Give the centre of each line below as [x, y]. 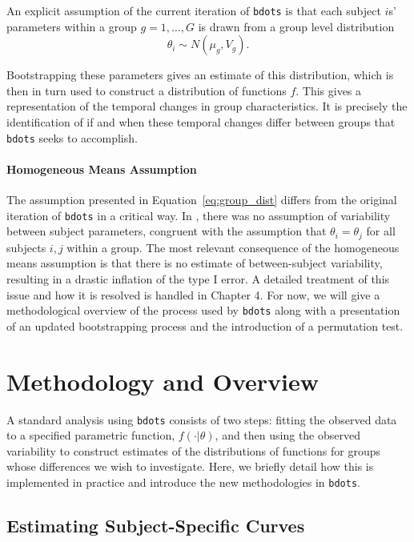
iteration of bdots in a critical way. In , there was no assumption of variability [199, 215]
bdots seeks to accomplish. [72, 137]
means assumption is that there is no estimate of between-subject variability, [195, 263]
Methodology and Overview [163, 381]
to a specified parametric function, [91, 435]
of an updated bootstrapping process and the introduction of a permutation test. [205, 325]
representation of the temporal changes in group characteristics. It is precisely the [207, 106]
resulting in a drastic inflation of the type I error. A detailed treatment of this [198, 278]
